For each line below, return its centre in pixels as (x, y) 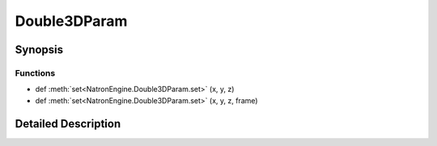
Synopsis (39, 50)
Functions (35, 73)
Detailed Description (68, 124)
